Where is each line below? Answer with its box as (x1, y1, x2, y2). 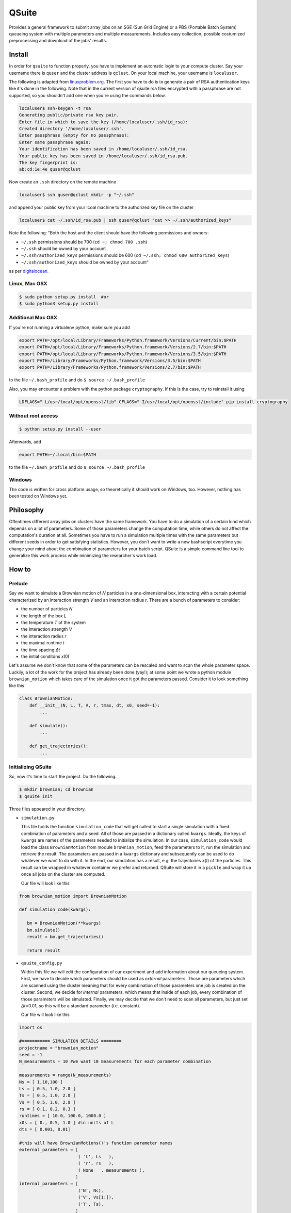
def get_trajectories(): (29, 743, 89, 749)
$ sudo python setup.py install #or (19, 294, 109, 299)
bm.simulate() (27, 927, 61, 933)
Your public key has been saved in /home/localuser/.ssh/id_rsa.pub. (19, 153, 188, 159)
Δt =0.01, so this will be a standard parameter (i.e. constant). (21, 1003, 141, 1009)
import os (19, 1025, 43, 1031)
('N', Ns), (78, 1188, 104, 1193)
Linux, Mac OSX (9, 280, 48, 287)
